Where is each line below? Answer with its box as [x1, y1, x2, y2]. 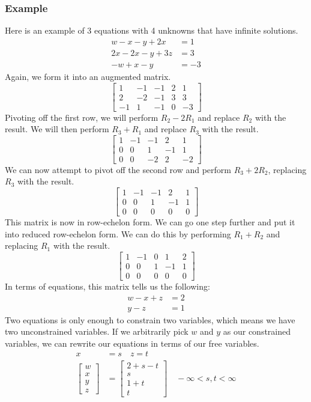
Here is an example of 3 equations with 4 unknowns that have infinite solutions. [5, 24, 298, 37]
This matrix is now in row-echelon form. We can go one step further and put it [5, 216, 295, 228]
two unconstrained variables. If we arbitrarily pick [5, 325, 189, 338]
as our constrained [223, 325, 291, 338]
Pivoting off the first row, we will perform [5, 111, 159, 123]
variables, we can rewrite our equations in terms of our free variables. [5, 337, 259, 349]
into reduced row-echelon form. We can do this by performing [5, 227, 231, 240]
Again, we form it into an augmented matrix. [5, 70, 171, 82]
